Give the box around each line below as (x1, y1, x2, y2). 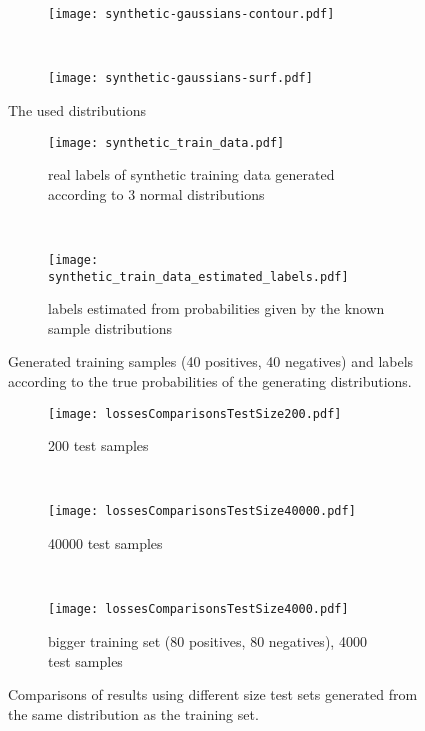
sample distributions (48, 317, 172, 338)
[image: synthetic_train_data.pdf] (48, 135, 285, 150)
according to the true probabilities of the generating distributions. (8, 371, 412, 392)
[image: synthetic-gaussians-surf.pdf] (48, 71, 313, 86)
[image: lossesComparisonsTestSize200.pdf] (48, 406, 342, 421)
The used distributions (8, 99, 146, 120)
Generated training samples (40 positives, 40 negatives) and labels (8, 351, 414, 372)
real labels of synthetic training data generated (48, 164, 335, 185)
